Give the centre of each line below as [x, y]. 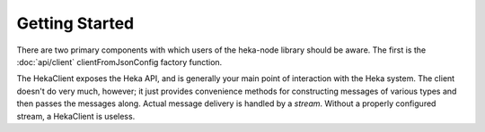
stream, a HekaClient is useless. [76, 116]
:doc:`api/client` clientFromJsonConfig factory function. [119, 62]
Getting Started [75, 23]
